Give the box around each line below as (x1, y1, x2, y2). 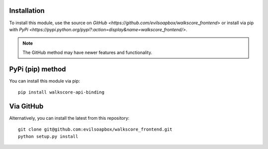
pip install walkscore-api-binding (18, 89, 105, 95)
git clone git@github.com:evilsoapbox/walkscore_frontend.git (18, 127, 173, 132)
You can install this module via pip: (9, 78, 80, 84)
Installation (9, 6, 45, 15)
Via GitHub (9, 102, 44, 110)
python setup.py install (18, 134, 78, 139)
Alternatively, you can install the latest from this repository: (9, 115, 130, 121)
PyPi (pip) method (9, 65, 67, 73)
